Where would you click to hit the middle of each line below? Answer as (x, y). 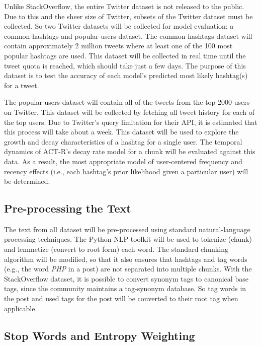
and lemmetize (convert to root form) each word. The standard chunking (116, 249)
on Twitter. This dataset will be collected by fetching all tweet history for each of (129, 112)
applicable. (21, 308)
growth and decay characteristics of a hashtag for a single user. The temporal (123, 141)
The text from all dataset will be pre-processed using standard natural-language (127, 229)
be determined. (27, 181)
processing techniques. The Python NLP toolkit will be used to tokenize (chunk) (128, 239)
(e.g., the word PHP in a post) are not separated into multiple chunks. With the (128, 269)
